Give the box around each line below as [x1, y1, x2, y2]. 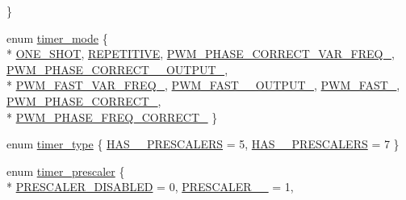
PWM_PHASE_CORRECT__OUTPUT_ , [6, 60, 228, 77]
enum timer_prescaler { [6, 162, 125, 179]
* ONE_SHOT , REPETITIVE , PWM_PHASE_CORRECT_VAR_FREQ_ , [6, 45, 395, 62]
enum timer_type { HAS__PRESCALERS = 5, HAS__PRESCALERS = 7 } [6, 135, 400, 152]
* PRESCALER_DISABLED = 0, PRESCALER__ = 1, [6, 178, 294, 195]
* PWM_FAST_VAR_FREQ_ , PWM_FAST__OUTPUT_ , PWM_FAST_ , [6, 77, 400, 94]
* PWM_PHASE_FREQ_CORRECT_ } [6, 108, 218, 125]
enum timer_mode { [6, 29, 108, 46]
